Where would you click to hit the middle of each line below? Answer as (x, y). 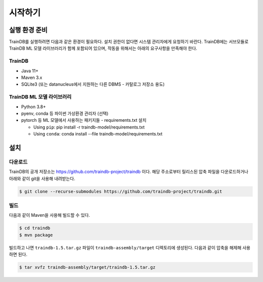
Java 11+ (30, 71)
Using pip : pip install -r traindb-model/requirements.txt (89, 127)
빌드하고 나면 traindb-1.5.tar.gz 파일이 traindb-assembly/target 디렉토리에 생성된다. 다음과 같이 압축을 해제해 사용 (130, 247)
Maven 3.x (32, 77)
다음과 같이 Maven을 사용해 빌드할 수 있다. (49, 215)
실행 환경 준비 (28, 30)
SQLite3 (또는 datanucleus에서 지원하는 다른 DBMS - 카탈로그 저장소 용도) (93, 84)
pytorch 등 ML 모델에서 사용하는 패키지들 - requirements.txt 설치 (84, 120)
